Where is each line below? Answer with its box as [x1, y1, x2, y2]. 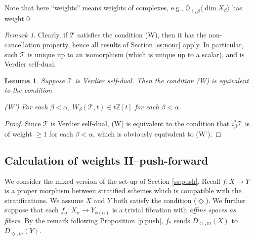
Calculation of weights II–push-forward [4, 152, 209, 168]
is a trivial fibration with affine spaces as [112, 205, 236, 215]
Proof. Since [4, 118, 41, 129]
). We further [206, 195, 246, 205]
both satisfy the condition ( [113, 195, 197, 205]
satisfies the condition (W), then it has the [77, 30, 207, 40]
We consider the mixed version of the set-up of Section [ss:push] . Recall [4, 175, 220, 186]
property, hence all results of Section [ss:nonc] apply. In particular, [42, 39, 244, 49]
